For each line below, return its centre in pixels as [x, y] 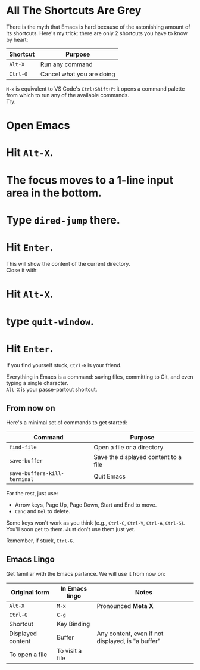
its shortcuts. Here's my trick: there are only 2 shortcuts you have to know [97, 33]
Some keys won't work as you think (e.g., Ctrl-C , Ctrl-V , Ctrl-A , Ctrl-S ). [96, 523]
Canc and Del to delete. [43, 511]
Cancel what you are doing [78, 74]
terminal [21, 479]
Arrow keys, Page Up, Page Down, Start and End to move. [86, 505]
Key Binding [73, 624]
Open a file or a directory [129, 447]
